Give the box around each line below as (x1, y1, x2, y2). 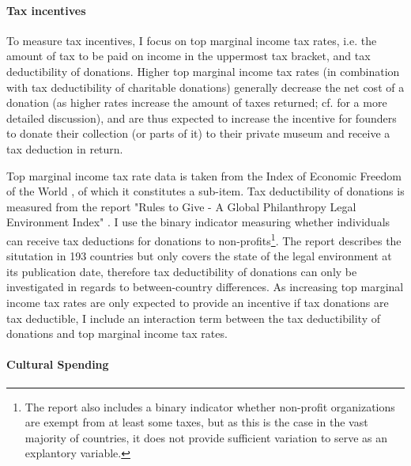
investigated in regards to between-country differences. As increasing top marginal (6, 278, 404, 295)
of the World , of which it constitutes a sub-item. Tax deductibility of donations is (6, 183, 405, 199)
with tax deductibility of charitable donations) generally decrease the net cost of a (6, 78, 405, 95)
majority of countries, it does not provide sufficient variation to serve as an (25, 429, 388, 445)
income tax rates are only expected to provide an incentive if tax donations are (6, 294, 389, 310)
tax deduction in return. (6, 140, 123, 157)
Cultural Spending (6, 356, 109, 373)
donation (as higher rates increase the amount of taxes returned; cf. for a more (6, 94, 387, 111)
